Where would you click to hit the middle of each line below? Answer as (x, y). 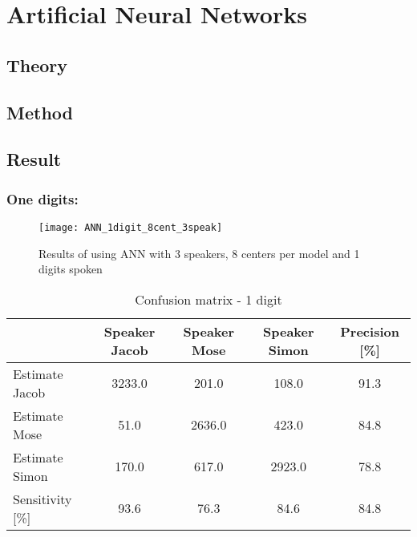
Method (40, 112)
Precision (370, 331)
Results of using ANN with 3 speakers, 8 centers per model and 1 (199, 253)
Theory (37, 65)
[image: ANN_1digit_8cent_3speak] (131, 227)
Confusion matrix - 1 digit (208, 299)
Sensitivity (43, 499)
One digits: (43, 198)
